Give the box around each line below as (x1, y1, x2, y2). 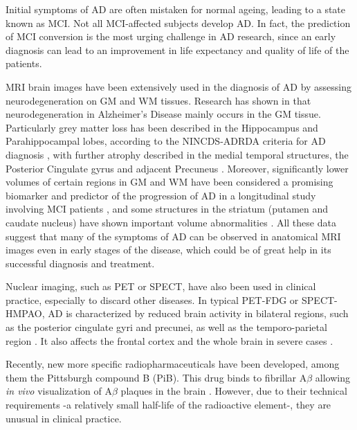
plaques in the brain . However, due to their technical (120, 384, 347, 398)
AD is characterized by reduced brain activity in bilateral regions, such (48, 306, 349, 321)
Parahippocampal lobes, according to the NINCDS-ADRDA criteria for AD (6, 134, 326, 148)
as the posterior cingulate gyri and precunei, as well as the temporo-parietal (6, 320, 327, 334)
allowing (315, 370, 351, 384)
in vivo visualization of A (6, 384, 112, 398)
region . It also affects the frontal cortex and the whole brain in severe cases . (6, 333, 333, 348)
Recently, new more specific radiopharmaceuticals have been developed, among (6, 357, 340, 371)
